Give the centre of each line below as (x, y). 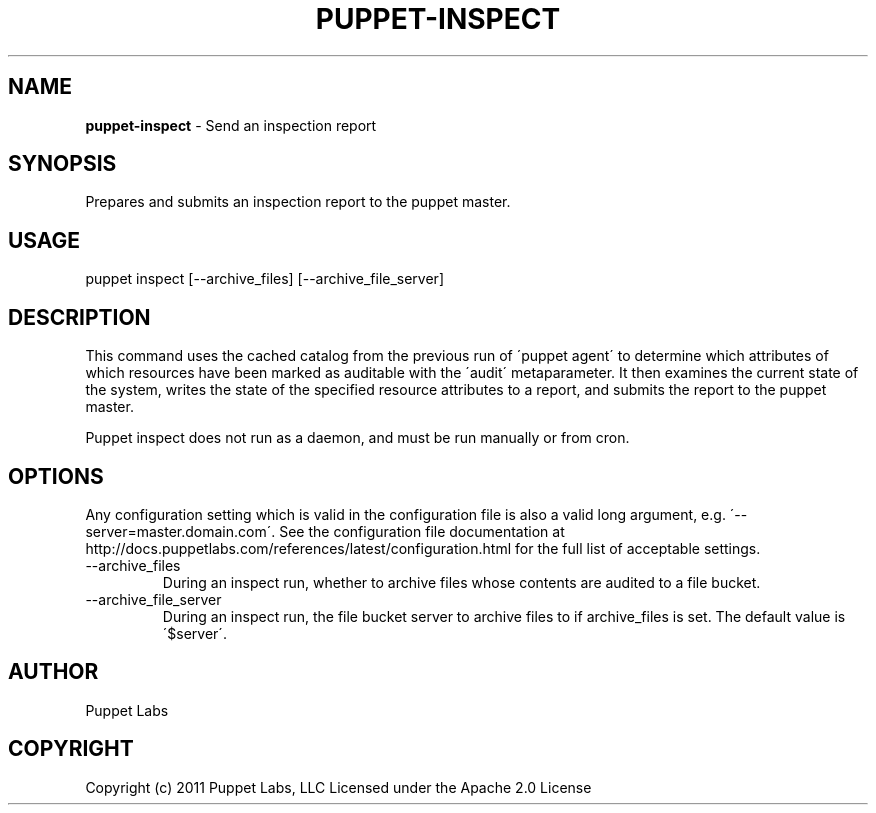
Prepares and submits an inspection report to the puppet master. (298, 202)
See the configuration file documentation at (422, 531)
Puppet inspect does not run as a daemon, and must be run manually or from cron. (357, 438)
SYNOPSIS (62, 164)
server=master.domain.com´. (180, 531)
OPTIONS (56, 476)
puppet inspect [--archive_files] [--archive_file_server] (264, 279)
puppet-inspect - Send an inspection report (231, 125)
